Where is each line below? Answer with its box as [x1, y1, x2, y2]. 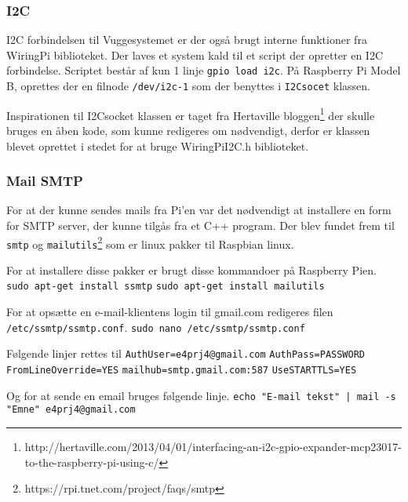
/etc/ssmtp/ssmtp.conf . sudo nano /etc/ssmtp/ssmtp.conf [6, 318, 305, 335]
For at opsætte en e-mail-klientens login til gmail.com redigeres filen [6, 304, 333, 320]
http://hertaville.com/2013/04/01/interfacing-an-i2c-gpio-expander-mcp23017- [24, 438, 402, 454]
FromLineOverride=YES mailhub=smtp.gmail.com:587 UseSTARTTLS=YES [6, 365, 357, 376]
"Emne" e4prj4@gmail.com [6, 404, 136, 416]
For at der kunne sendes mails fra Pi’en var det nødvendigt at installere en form [6, 202, 392, 218]
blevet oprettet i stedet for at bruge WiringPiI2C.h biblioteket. [6, 137, 309, 154]
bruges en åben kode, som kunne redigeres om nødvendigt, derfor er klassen [6, 122, 370, 138]
